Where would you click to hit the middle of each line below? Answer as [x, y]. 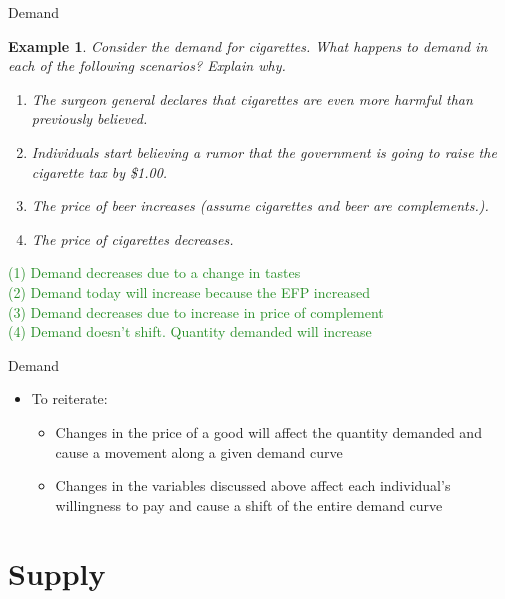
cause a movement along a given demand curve [199, 451]
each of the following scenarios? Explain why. [147, 65]
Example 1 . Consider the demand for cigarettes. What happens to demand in [248, 45]
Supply [57, 573]
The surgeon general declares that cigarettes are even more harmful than [252, 98]
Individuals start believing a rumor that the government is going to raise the [264, 151]
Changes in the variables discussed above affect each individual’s [253, 485]
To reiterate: [69, 398]
